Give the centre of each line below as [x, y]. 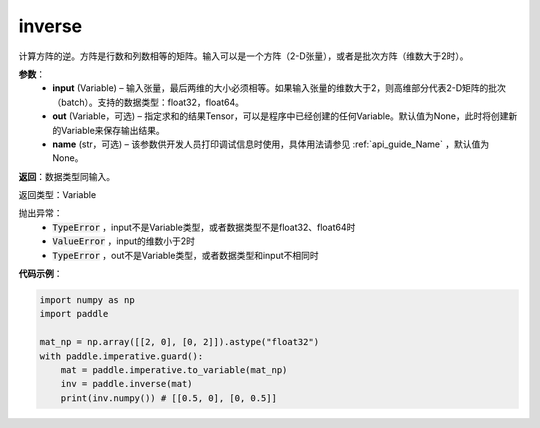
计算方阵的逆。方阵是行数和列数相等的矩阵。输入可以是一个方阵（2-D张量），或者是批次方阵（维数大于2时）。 [243, 56]
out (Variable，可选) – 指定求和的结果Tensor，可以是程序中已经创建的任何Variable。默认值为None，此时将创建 [280, 116]
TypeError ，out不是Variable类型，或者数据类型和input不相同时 [185, 255]
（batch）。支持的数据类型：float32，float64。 [148, 102]
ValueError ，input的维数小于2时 [123, 241]
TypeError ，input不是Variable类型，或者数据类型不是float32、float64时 [204, 227]
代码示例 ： [40, 274]
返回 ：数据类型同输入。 [66, 176]
